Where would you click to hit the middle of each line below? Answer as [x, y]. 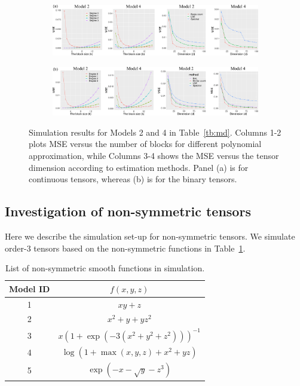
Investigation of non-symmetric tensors [128, 211]
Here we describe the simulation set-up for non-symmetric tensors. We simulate [150, 236]
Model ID [30, 288]
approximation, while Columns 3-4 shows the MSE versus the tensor [154, 155]
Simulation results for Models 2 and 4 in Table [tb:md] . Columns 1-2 [155, 132]
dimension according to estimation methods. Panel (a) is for [139, 167]
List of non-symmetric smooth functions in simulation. [105, 268]
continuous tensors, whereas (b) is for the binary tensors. [133, 179]
